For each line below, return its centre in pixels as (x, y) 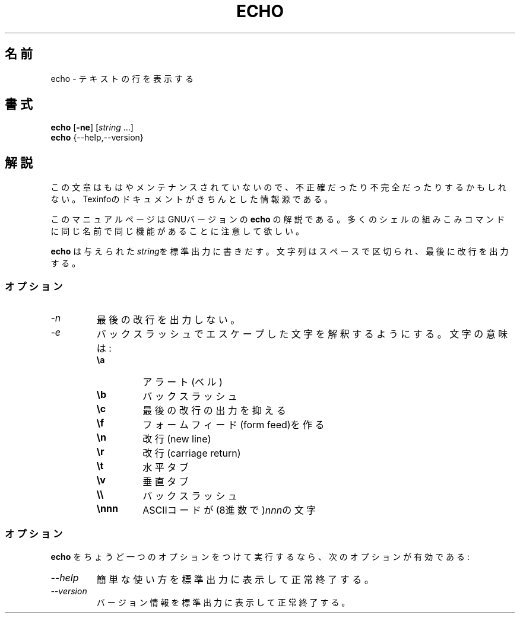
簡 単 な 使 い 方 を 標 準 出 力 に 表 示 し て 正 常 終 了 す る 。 (235, 579)
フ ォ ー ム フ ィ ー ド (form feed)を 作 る (234, 425)
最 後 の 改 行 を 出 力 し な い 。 (168, 320)
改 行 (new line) (177, 439)
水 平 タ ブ (166, 468)
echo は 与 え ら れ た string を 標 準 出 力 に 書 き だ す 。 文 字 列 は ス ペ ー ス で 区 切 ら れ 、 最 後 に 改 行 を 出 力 (280, 251)
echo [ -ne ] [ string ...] (92, 128)
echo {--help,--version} (97, 138)
